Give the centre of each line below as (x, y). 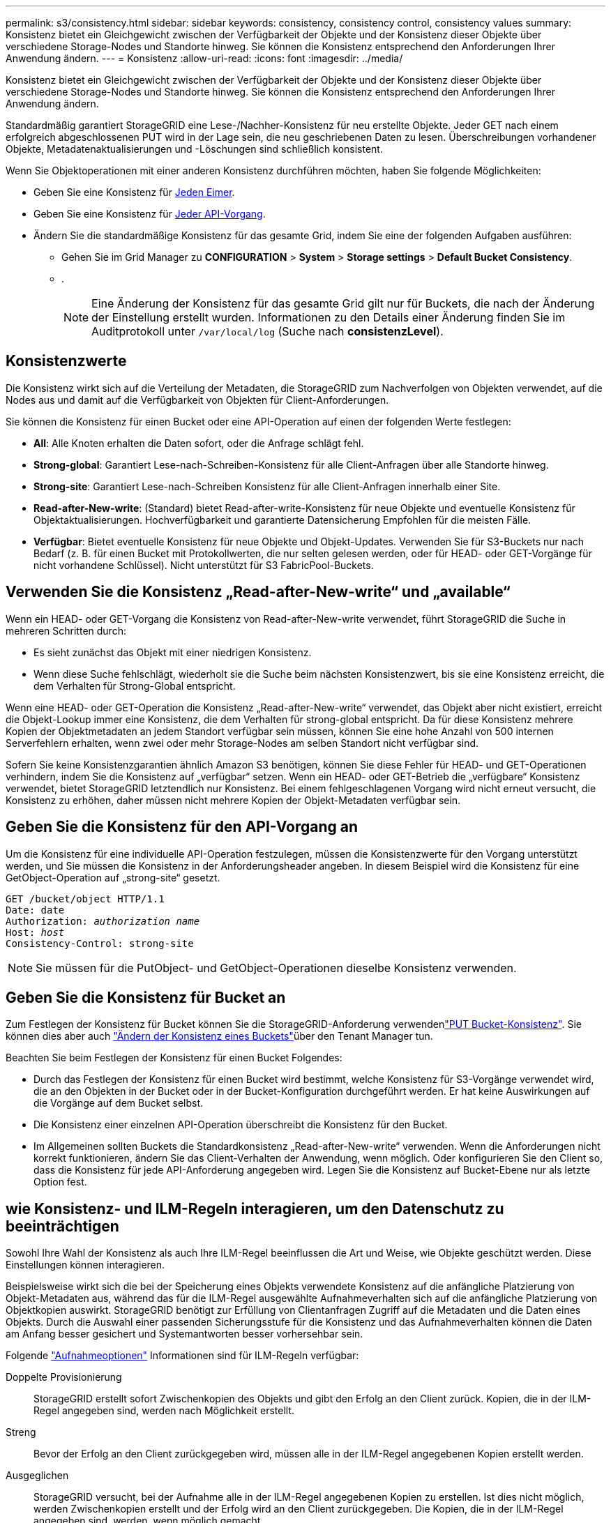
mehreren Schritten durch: (66, 630)
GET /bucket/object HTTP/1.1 (85, 899)
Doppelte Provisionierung (64, 1377)
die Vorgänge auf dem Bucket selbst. (119, 1103)
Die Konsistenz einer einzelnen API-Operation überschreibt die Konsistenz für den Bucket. (241, 1125)
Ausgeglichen (37, 1476)
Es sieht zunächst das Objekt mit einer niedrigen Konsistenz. (173, 652)
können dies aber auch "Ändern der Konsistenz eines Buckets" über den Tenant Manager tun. (219, 1036)
